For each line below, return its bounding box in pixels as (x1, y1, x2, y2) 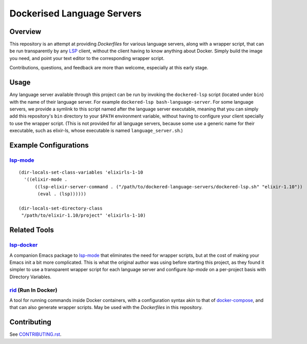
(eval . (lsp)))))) (37, 191, 87, 197)
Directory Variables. (9, 274, 51, 280)
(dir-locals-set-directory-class (18, 205, 103, 212)
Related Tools (9, 226, 54, 235)
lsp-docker (9, 241, 38, 249)
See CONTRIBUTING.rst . (9, 331, 62, 337)
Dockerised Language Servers (9, 8, 142, 19)
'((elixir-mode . (24, 177, 68, 182)
